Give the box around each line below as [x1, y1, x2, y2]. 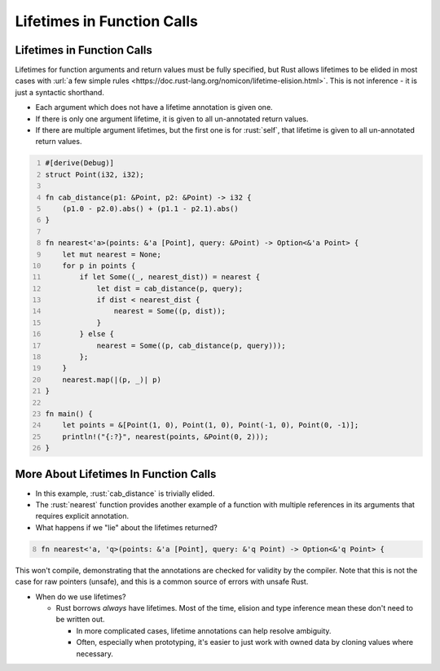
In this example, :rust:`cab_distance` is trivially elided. [35, 489, 215, 498]
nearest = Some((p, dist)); [113, 306, 226, 316]
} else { [79, 330, 114, 339]
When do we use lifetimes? [35, 591, 126, 602]
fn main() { [45, 409, 93, 419]
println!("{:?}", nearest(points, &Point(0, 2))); [62, 432, 269, 441]
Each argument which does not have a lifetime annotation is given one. [35, 103, 273, 112]
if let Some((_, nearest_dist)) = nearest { [79, 273, 261, 282]
